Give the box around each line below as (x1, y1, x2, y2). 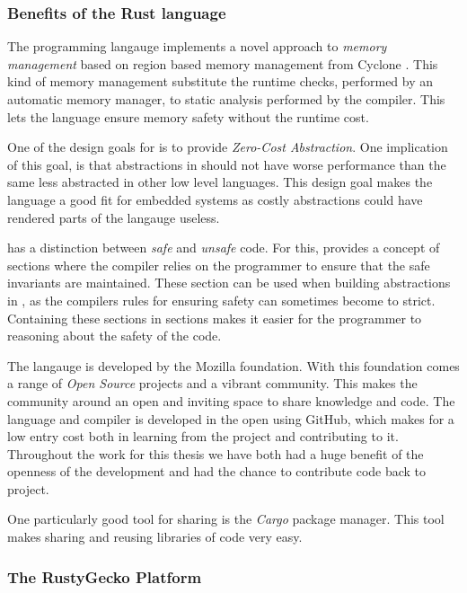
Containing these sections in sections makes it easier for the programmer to (7, 308, 422, 327)
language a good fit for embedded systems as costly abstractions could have (7, 190, 423, 208)
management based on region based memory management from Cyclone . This (7, 54, 438, 73)
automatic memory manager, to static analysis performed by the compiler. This (7, 90, 445, 108)
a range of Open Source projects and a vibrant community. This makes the (7, 374, 418, 393)
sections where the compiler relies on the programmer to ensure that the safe (7, 255, 430, 274)
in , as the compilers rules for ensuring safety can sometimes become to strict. (7, 290, 436, 309)
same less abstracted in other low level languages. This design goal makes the (7, 173, 433, 191)
